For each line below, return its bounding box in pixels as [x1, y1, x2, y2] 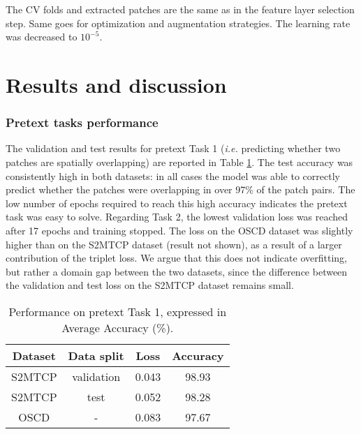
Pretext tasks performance [6, 114, 159, 131]
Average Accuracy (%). [61, 319, 174, 336]
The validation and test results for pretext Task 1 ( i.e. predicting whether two [6, 141, 341, 156]
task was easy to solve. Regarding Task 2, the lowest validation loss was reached [6, 209, 348, 224]
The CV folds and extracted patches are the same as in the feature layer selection [6, 2, 355, 16]
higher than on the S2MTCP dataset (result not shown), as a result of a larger [6, 237, 342, 251]
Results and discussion [6, 70, 227, 98]
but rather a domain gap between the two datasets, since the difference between [6, 264, 348, 278]
